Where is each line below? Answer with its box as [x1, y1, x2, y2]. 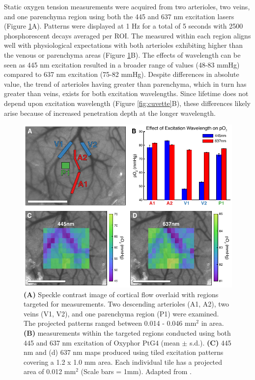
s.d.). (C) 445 [189, 337, 231, 347]
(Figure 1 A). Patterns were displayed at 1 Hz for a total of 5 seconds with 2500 [4, 21, 243, 31]
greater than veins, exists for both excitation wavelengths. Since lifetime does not [4, 88, 249, 99]
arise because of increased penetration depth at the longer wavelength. [4, 107, 216, 118]
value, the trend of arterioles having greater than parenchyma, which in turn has [4, 78, 247, 89]
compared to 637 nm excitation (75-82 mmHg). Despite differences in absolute [4, 69, 239, 79]
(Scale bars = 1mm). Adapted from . [81, 366, 192, 377]
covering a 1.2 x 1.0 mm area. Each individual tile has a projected [24, 356, 223, 367]
